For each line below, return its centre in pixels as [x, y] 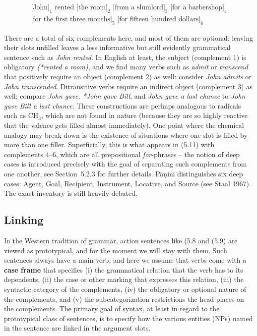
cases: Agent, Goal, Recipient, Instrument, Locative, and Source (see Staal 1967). [128, 183]
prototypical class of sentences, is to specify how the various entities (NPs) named [128, 318]
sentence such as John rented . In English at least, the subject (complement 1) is [125, 57]
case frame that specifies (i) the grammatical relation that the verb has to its [124, 269]
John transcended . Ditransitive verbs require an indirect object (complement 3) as [128, 86]
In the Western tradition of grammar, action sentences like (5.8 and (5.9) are [121, 240]
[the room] [92, 8]
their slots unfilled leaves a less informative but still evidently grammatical [117, 47]
